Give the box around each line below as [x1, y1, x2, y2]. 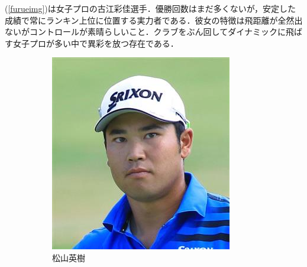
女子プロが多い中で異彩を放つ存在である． [12, 37, 179, 49]
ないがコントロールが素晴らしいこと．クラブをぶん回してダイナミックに [5, 25, 286, 38]
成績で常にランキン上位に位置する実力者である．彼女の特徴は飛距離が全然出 [5, 14, 303, 26]
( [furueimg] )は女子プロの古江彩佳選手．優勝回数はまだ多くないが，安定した [5, 2, 296, 14]
